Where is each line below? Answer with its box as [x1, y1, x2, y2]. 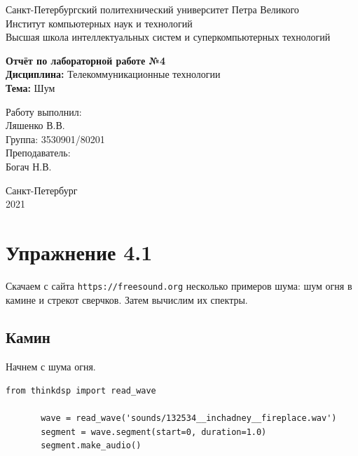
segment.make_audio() [41, 441, 142, 451]
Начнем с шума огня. [6, 359, 96, 374]
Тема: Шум [6, 80, 55, 95]
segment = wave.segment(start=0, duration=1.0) [41, 427, 267, 437]
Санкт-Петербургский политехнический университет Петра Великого [6, 2, 299, 16]
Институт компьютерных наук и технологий [6, 15, 193, 30]
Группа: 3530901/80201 [6, 131, 105, 146]
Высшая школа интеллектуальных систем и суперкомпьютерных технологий [6, 29, 331, 44]
